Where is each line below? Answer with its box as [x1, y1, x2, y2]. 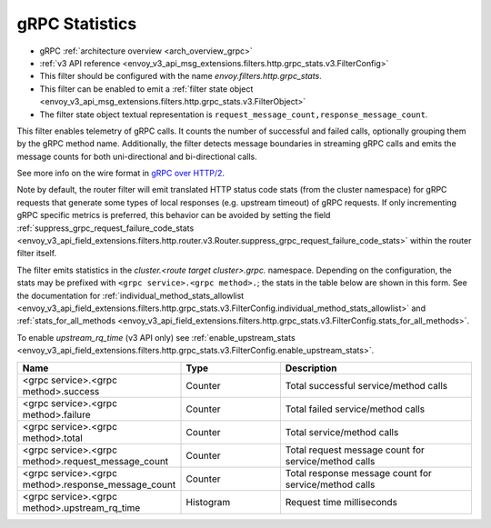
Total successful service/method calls [285, 379, 448, 392]
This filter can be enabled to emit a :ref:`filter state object [39, 83, 254, 95]
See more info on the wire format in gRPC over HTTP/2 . [16, 168, 225, 179]
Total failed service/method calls [285, 403, 426, 415]
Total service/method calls [285, 425, 399, 438]
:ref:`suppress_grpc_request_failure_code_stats [16, 223, 195, 234]
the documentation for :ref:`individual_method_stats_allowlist [16, 290, 245, 301]
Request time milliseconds [285, 495, 398, 508]
